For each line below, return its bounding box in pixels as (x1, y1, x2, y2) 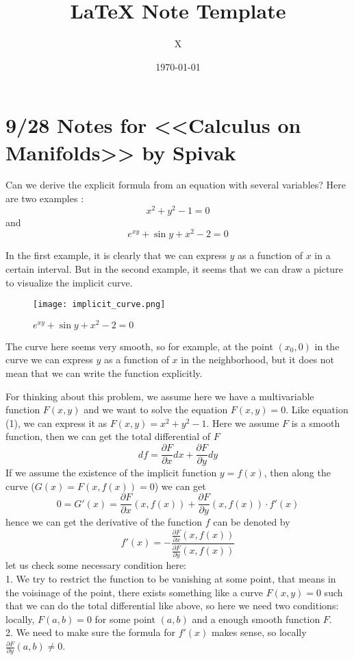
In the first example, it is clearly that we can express (5, 248, 227, 262)
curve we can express (5, 352, 93, 367)
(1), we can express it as (5, 415, 108, 430)
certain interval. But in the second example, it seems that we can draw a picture (5, 261, 343, 276)
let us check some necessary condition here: (5, 558, 186, 572)
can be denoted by (213, 515, 290, 529)
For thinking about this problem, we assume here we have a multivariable (5, 389, 314, 403)
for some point (94, 611, 155, 626)
